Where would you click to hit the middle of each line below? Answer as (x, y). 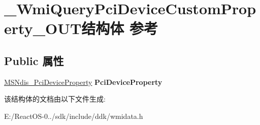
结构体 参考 (120, 28)
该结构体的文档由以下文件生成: (55, 99)
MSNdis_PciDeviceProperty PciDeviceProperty (83, 82)
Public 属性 (34, 60)
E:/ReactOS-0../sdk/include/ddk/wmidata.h (74, 116)
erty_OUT (43, 28)
